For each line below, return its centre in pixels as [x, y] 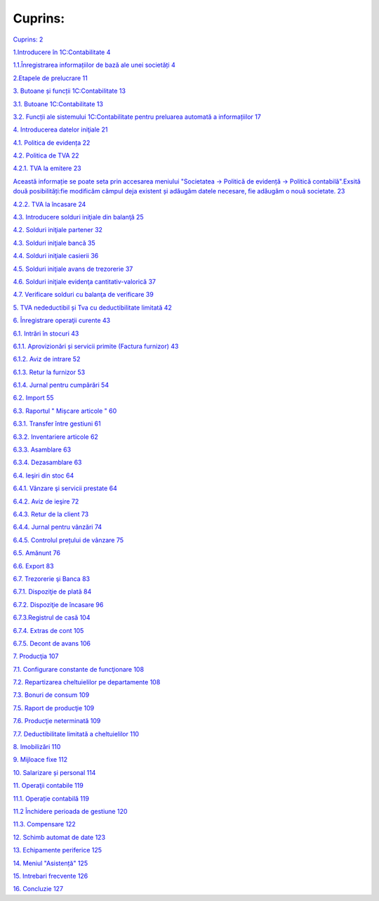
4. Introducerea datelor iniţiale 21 [60, 129]
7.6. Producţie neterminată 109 [57, 721]
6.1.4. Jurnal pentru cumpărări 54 [61, 385]
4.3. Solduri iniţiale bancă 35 [54, 243]
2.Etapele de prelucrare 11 [50, 78]
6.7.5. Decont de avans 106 [52, 643]
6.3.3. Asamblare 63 [42, 449]
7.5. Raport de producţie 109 [54, 708]
